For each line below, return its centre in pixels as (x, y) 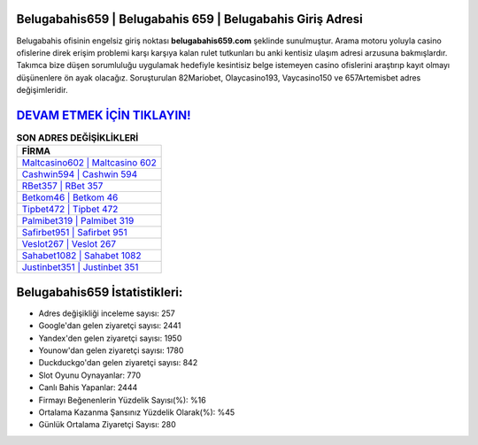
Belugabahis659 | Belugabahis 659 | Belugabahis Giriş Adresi (189, 19)
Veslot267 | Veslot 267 (69, 244)
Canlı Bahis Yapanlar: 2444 (88, 387)
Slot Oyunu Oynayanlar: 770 (90, 375)
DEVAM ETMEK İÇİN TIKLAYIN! (104, 115)
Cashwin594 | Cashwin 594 (80, 174)
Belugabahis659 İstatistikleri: (100, 292)
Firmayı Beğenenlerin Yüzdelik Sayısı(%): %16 (123, 400)
